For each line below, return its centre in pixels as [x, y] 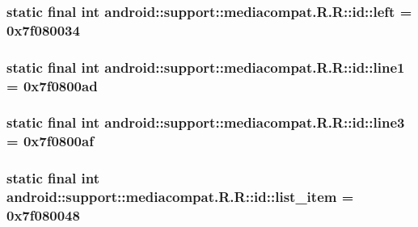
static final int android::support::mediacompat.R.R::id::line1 [206, 67]
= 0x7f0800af [50, 141]
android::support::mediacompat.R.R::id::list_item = [180, 197]
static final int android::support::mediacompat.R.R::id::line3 [206, 122]
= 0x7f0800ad [52, 85]
